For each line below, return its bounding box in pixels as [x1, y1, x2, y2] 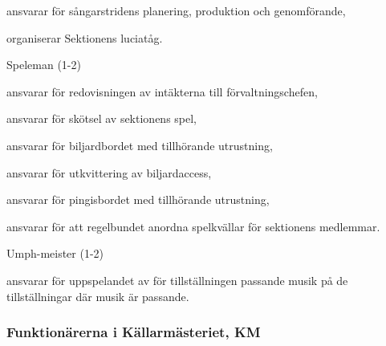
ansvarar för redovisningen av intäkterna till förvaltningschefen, [6, 83, 318, 100]
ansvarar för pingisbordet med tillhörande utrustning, [6, 191, 270, 208]
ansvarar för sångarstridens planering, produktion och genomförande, [6, 2, 346, 18]
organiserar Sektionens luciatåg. [6, 29, 163, 46]
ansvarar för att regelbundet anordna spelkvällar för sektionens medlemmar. [6, 218, 380, 234]
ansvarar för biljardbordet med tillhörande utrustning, [6, 136, 273, 153]
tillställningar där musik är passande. [6, 287, 189, 304]
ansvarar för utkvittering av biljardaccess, [6, 164, 212, 181]
